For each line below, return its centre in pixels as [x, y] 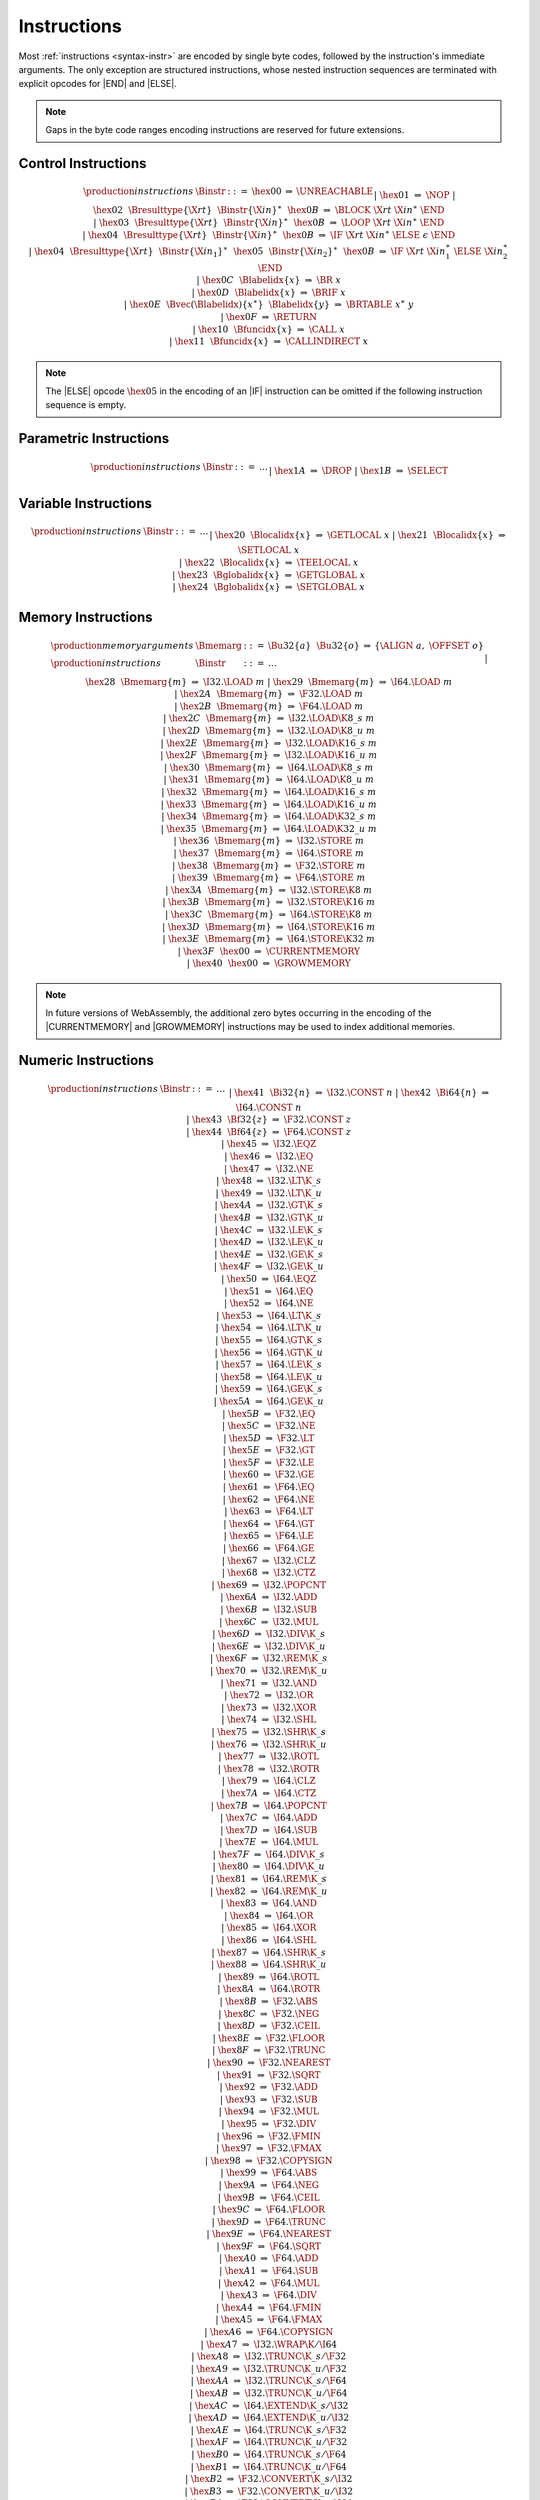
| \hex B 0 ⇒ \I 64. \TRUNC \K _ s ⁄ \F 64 [269, 2454]
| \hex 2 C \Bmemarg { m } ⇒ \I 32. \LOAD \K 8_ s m [269, 718]
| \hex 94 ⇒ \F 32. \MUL [268, 2111]
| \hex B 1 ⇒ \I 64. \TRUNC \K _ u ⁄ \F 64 [268, 2466]
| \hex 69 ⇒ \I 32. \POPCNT [269, 1584]
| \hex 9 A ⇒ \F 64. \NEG [269, 2184]
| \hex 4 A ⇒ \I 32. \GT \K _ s [269, 1205]
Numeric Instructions [86, 1060]
